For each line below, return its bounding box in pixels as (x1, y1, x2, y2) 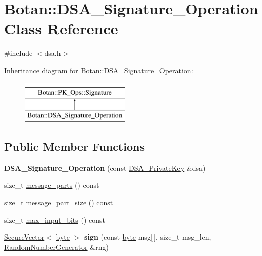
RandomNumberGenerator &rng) (4, 241, 109, 252)
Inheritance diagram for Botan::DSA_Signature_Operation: (4, 65, 193, 75)
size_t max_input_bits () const (4, 214, 106, 225)
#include (4, 48, 33, 58)
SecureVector (4, 231, 45, 242)
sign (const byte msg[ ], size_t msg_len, (84, 231, 211, 242)
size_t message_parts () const (4, 180, 99, 190)
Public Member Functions (4, 139, 145, 154)
